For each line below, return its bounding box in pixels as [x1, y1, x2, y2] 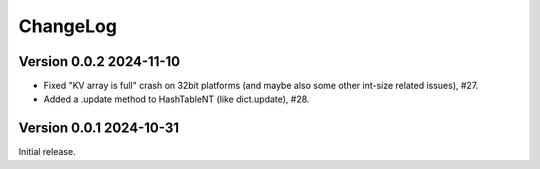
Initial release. [18, 146, 76, 158]
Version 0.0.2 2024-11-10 [18, 53, 180, 70]
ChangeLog [18, 15, 117, 37]
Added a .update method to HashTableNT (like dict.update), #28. [43, 93, 310, 105]
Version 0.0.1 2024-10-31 [18, 120, 180, 137]
